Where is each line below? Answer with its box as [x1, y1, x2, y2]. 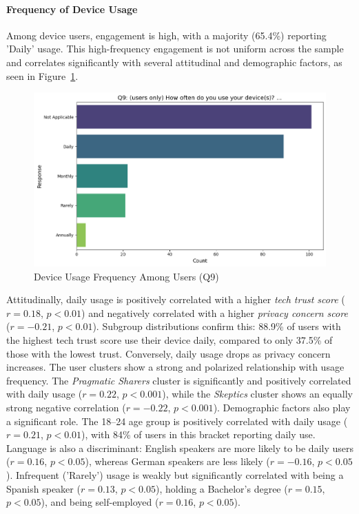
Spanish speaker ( [6, 481, 81, 495]
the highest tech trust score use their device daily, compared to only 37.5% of [6, 333, 333, 347]
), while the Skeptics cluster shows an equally [162, 387, 353, 401]
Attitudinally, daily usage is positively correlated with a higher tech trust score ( [6, 292, 345, 307]
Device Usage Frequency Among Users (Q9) [34, 269, 219, 283]
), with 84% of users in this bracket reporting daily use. [81, 427, 316, 442]
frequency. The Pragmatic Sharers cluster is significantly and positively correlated [6, 373, 351, 387]
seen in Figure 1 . [6, 68, 79, 83]
